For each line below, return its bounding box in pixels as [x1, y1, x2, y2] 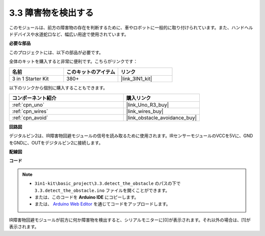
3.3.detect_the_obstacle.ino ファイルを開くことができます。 [34, 187, 170, 193]
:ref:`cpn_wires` [12, 108, 49, 115]
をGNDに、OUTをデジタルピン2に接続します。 [9, 140, 103, 146]
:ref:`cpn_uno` [12, 101, 45, 108]
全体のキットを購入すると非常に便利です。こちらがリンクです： [9, 59, 138, 64]
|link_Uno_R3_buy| [126, 101, 169, 108]
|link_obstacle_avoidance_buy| [126, 114, 197, 121]
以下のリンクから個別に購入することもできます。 [9, 85, 108, 90]
